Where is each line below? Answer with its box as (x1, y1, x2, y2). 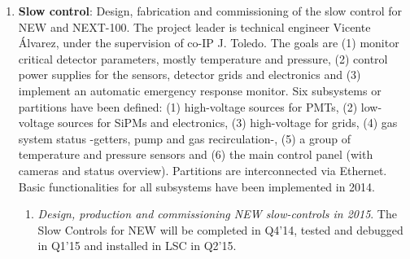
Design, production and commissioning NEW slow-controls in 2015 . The (37, 205, 397, 222)
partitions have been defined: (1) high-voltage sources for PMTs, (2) (18, 98, 358, 115)
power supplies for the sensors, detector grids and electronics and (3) (18, 66, 361, 83)
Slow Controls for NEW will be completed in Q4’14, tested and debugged (37, 221, 403, 238)
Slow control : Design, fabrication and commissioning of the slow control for (18, 2, 402, 19)
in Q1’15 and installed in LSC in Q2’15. (37, 237, 237, 254)
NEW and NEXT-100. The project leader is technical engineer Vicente (18, 18, 371, 35)
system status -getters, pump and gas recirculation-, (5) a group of (18, 129, 351, 147)
